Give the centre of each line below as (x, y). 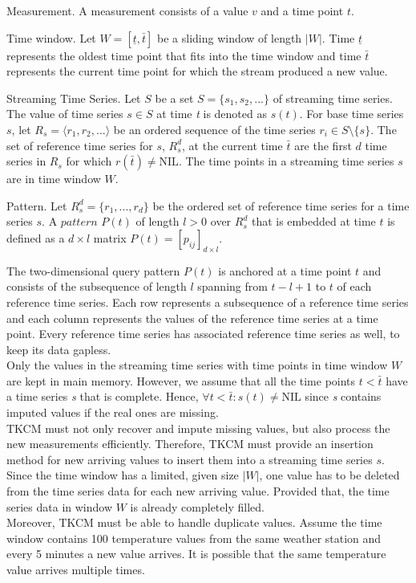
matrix (110, 237)
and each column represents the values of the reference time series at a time (192, 318)
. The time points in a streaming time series (286, 161)
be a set (174, 98)
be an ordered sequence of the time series (214, 129)
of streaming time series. (333, 98)
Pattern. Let (37, 205)
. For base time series (351, 114)
